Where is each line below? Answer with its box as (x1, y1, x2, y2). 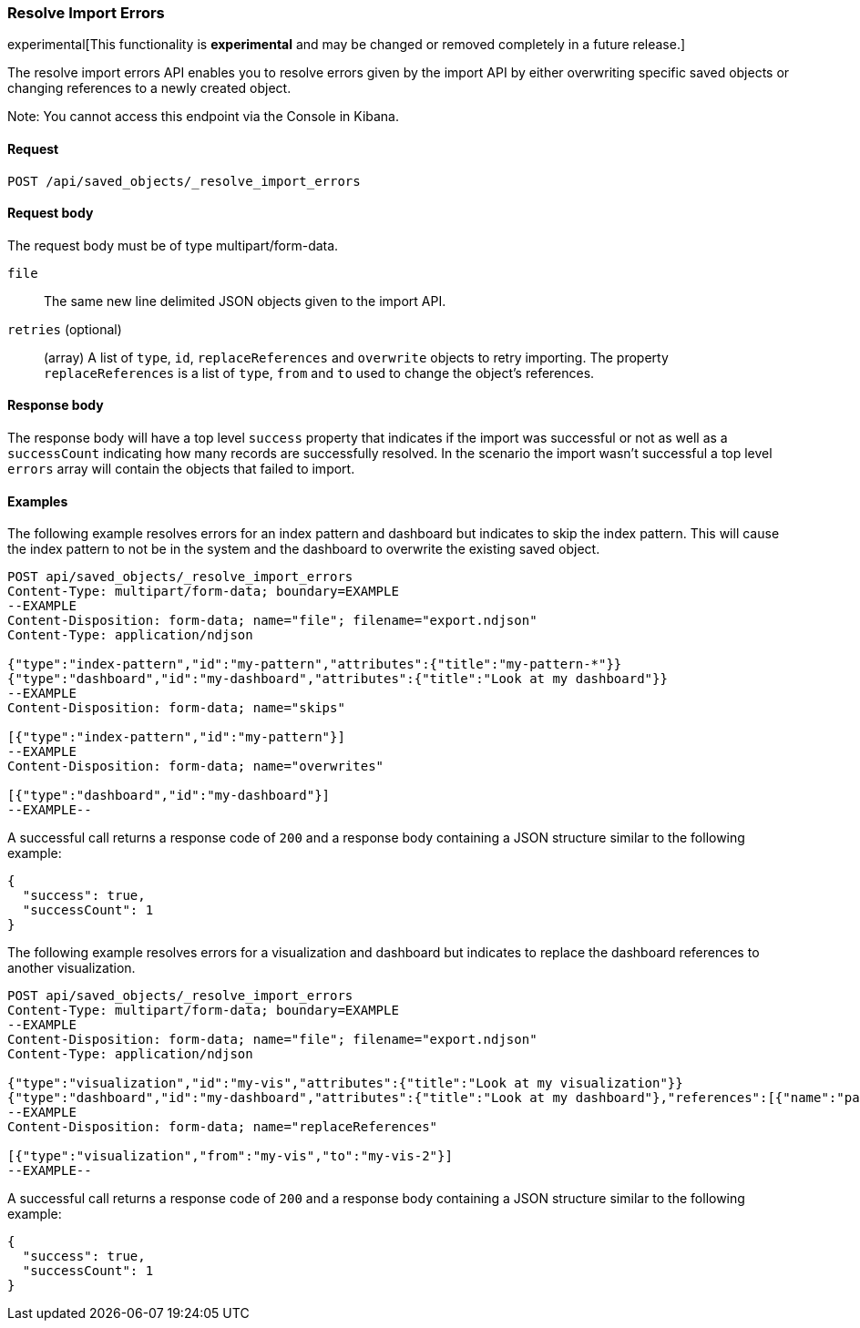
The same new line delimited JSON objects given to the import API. (44, 292, 446, 309)
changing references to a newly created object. (7, 80, 292, 97)
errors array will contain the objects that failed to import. (7, 461, 355, 477)
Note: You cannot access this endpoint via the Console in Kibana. (7, 108, 400, 125)
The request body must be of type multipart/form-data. (7, 237, 339, 253)
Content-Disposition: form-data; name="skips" (7, 700, 345, 716)
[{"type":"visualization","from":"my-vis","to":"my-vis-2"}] (7, 1149, 453, 1164)
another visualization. (7, 960, 136, 976)
